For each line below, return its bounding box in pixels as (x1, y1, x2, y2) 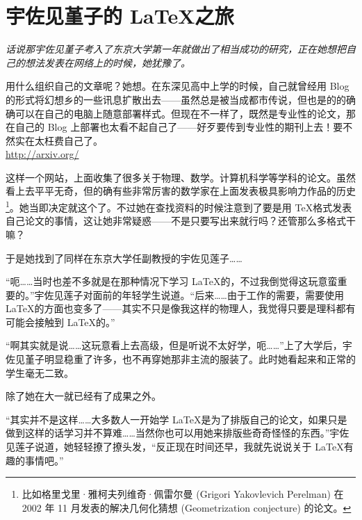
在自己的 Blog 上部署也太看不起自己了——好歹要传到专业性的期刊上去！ (6, 120, 334, 134)
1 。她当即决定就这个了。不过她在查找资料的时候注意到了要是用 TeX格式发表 (6, 198, 352, 214)
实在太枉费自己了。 (15, 133, 103, 147)
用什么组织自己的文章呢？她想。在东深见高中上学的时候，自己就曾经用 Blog (6, 79, 349, 93)
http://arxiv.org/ (6, 147, 79, 161)
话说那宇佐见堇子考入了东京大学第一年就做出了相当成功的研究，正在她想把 (6, 42, 346, 56)
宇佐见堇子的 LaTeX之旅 (6, 1, 234, 30)
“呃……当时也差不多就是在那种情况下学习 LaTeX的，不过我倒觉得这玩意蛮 (6, 274, 338, 289)
